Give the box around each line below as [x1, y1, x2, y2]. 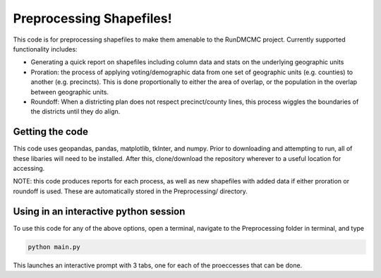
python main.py [28, 243, 80, 250]
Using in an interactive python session [13, 205, 186, 217]
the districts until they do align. [30, 107, 121, 116]
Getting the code [13, 126, 88, 138]
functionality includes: [13, 44, 78, 53]
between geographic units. [30, 87, 109, 96]
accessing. [13, 164, 45, 172]
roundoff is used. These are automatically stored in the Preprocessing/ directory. [13, 187, 248, 195]
